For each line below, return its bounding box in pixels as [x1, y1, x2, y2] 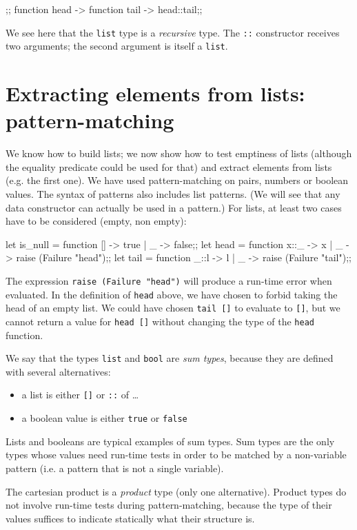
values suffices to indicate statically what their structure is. [6, 511, 255, 525]
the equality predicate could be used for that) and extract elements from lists [6, 159, 332, 174]
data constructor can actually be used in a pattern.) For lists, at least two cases [6, 200, 342, 214]
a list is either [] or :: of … [21, 387, 139, 402]
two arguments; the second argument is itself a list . [6, 39, 228, 53]
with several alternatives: [6, 364, 111, 378]
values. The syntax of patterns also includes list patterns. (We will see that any [6, 187, 340, 201]
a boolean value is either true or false [21, 411, 187, 425]
